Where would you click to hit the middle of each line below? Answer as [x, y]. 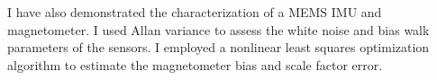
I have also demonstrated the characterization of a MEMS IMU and [195, 12]
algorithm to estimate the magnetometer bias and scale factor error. [195, 64]
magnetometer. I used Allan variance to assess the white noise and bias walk [218, 29]
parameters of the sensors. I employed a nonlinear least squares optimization [218, 47]
